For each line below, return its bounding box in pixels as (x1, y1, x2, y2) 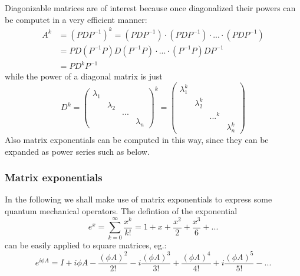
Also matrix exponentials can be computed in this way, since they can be (5, 134, 269, 146)
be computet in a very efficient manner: (5, 13, 147, 25)
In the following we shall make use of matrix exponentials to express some (5, 193, 272, 205)
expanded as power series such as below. (5, 145, 150, 157)
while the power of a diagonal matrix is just (5, 70, 163, 82)
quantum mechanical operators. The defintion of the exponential (5, 205, 238, 217)
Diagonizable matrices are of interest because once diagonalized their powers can (5, 2, 296, 14)
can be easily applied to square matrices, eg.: (5, 238, 167, 251)
